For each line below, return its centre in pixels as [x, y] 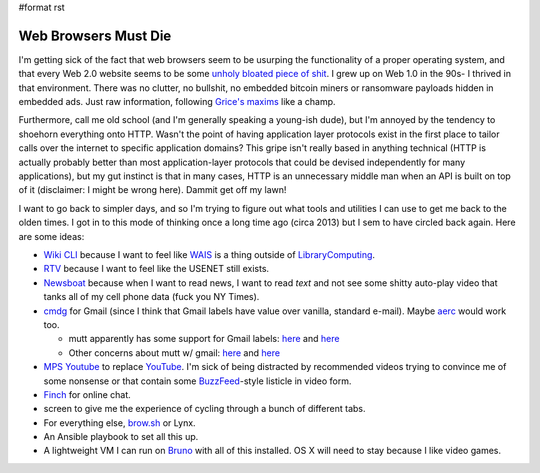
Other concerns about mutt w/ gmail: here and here [174, 352]
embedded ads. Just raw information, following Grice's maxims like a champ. [177, 102]
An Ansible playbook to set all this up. [121, 437]
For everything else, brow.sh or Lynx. [119, 422]
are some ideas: [51, 236]
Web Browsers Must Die [95, 35]
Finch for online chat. [87, 394]
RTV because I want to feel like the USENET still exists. [156, 269]
